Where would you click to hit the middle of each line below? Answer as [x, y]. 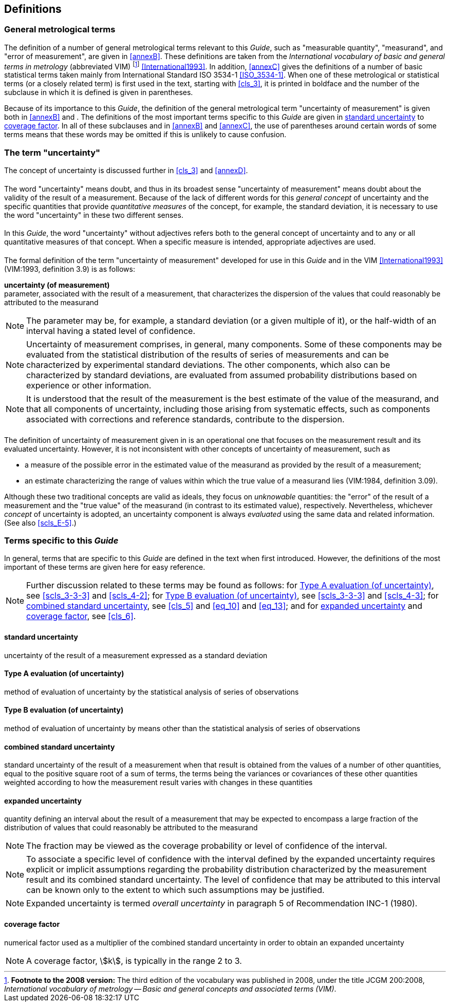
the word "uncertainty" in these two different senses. [94, 215]
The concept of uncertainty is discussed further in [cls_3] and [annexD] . [126, 171]
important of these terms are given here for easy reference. [105, 567]
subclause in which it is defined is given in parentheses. [99, 92]
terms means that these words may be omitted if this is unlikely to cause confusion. [145, 135]
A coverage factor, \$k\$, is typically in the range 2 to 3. [134, 961]
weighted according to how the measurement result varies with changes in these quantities [158, 783]
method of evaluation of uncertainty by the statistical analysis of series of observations [152, 692]
